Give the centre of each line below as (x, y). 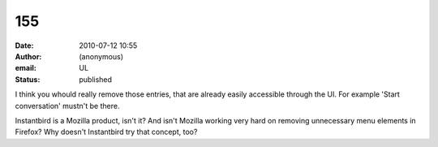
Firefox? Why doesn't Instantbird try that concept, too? (106, 132)
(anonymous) (101, 56)
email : (26, 68)
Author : (28, 56)
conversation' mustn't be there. (67, 106)
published (96, 79)
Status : (28, 79)
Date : (24, 45)
